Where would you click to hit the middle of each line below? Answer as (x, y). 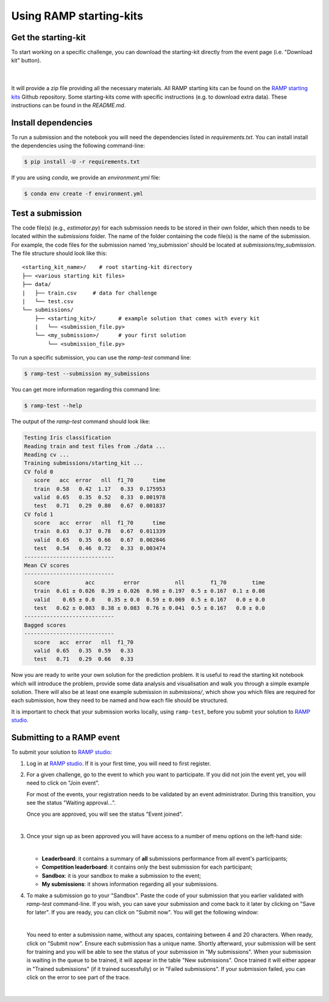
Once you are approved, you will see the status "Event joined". (105, 814)
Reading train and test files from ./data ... (95, 446)
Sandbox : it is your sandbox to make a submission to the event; (121, 875)
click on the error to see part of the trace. (78, 978)
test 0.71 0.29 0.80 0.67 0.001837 (100, 506)
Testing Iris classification (68, 438)
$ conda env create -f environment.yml (83, 194)
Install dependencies (52, 123)
